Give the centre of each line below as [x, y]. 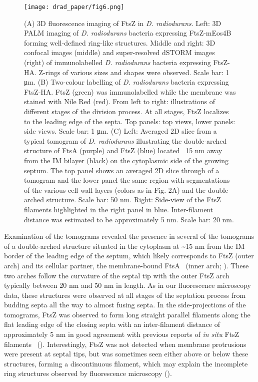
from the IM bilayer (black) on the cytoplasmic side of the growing [126, 160]
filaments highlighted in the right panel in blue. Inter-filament [119, 209]
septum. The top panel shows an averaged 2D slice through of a [122, 170]
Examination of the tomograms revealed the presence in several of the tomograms [129, 236]
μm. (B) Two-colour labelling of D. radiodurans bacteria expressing [126, 82]
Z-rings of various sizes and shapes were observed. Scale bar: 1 [134, 72]
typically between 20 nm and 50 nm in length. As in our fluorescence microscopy [127, 285]
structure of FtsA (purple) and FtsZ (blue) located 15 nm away [123, 150]
